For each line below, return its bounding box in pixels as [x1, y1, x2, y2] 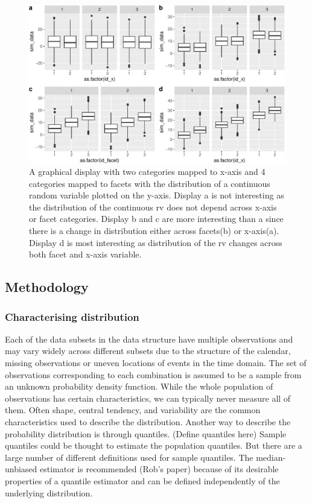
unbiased [5, 463, 37, 475]
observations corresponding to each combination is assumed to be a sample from [5, 368, 302, 381]
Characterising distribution [5, 309, 139, 324]
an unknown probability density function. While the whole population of [5, 380, 273, 393]
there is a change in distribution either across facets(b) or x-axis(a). [29, 224, 279, 237]
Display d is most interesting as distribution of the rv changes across [29, 236, 282, 248]
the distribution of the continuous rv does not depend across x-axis [29, 200, 277, 213]
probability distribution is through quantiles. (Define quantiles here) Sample [5, 427, 287, 440]
